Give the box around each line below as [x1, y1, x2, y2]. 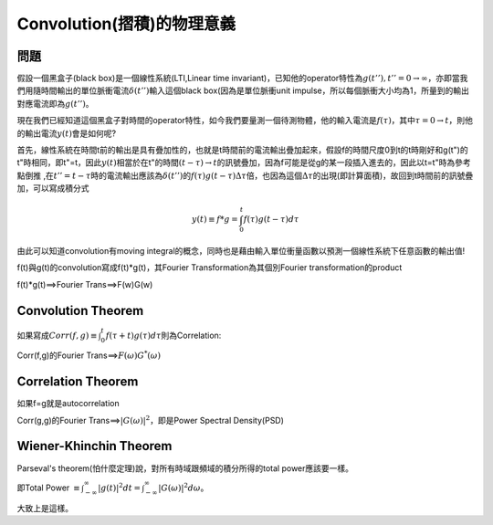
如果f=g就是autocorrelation [16, 398, 120, 409]
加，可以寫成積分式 [16, 183, 89, 194]
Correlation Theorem [16, 374, 139, 390]
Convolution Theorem [16, 302, 144, 319]
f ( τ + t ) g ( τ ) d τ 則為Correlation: [105, 330, 222, 341]
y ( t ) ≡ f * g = [192, 215, 238, 225]
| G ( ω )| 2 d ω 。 [158, 481, 209, 493]
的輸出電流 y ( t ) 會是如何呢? [16, 128, 117, 139]
